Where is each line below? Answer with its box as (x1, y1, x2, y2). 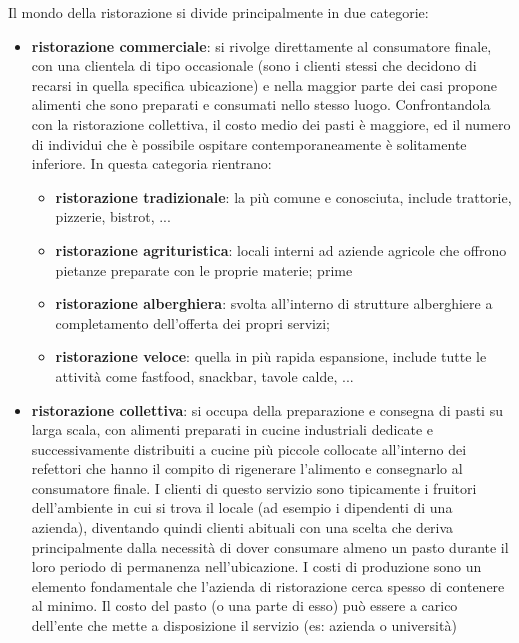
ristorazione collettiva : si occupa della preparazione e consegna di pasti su (31, 399, 503, 420)
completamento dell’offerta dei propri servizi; (55, 312, 330, 333)
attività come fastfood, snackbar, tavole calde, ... (55, 365, 354, 386)
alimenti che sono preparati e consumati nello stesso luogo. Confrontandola (31, 94, 491, 115)
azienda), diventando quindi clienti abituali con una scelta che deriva (31, 517, 454, 538)
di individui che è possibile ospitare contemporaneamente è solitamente (31, 133, 467, 154)
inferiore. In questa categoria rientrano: (31, 153, 272, 174)
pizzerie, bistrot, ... (55, 206, 171, 227)
